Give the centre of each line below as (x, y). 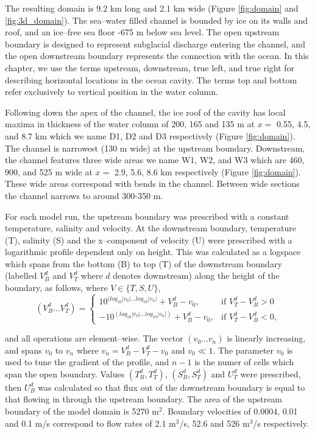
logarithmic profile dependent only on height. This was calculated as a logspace (153, 252)
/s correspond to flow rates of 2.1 (104, 423)
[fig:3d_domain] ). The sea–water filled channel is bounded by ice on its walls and (156, 20)
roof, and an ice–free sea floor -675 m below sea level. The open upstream (142, 32)
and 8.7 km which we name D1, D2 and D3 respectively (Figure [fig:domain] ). (150, 135)
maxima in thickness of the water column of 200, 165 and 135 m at (130, 124)
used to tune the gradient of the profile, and (87, 362)
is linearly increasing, (266, 338)
